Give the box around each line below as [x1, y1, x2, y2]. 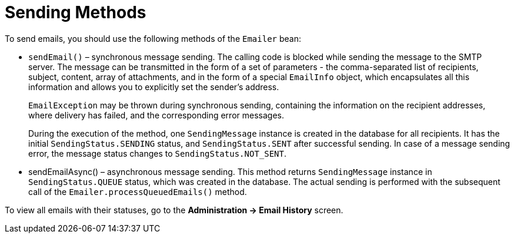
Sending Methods [5, 2, 146, 22]
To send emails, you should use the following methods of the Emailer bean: [5, 33, 301, 44]
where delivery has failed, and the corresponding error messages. [28, 110, 284, 120]
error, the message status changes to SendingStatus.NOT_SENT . [28, 148, 286, 158]
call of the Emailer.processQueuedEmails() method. [28, 186, 247, 197]
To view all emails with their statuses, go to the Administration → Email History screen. [5, 204, 343, 215]
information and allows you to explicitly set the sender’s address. [28, 81, 279, 92]
